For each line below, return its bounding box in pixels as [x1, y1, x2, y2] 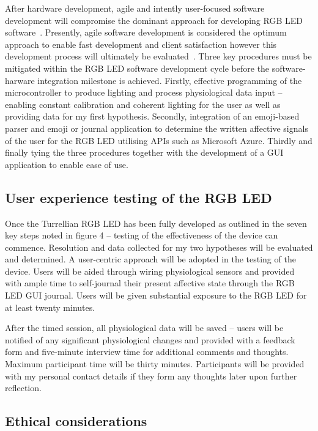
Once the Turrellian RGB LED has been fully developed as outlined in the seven [5, 216, 307, 229]
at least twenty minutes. [5, 300, 95, 313]
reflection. [5, 381, 42, 394]
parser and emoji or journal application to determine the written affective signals [5, 121, 308, 134]
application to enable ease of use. [5, 158, 128, 170]
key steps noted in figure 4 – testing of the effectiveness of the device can [5, 229, 278, 242]
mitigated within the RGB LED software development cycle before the [5, 61, 270, 74]
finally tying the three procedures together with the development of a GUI [5, 146, 284, 159]
